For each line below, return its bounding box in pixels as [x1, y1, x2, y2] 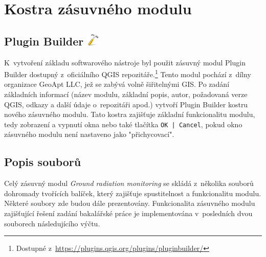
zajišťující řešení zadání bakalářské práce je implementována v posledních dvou [4, 208, 253, 219]
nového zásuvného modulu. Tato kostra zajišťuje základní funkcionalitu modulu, [4, 109, 255, 120]
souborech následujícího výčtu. [4, 218, 100, 228]
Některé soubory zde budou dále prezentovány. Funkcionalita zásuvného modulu [4, 198, 255, 208]
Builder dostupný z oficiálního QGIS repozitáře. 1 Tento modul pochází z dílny [4, 67, 251, 79]
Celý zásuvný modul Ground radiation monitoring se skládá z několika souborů [4, 178, 254, 189]
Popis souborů [4, 154, 81, 170]
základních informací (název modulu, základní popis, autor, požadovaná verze [4, 89, 248, 100]
